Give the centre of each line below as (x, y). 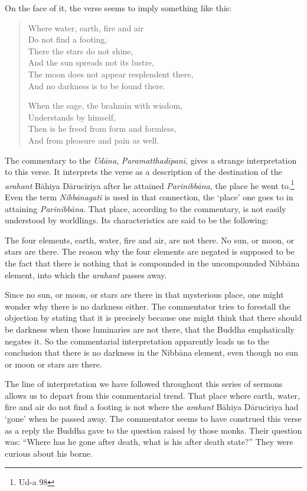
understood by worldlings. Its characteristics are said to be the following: (137, 220)
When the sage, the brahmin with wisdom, (105, 105)
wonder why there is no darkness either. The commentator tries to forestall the (148, 306)
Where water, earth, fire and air (86, 27)
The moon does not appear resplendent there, (111, 74)
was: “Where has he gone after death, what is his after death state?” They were (149, 442)
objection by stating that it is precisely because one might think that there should (153, 318)
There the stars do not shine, (81, 51)
